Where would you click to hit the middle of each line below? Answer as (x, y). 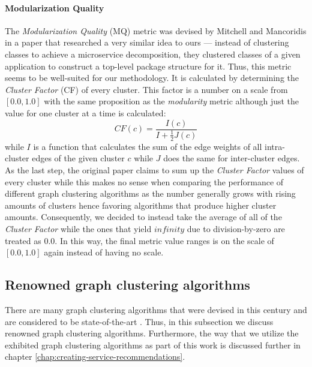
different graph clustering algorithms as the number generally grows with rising (150, 193)
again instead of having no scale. (104, 252)
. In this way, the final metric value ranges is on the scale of (164, 240)
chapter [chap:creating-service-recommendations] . (95, 357)
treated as (23, 240)
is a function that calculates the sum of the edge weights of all (148, 146)
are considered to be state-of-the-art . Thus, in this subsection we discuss (139, 321)
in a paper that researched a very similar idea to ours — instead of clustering (147, 42)
